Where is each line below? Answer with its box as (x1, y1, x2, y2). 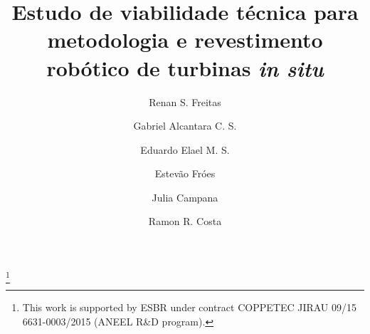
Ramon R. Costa (148, 214, 222, 229)
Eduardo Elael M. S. (140, 142, 230, 157)
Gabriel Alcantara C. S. (133, 118, 237, 133)
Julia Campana (152, 189, 218, 204)
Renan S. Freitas (149, 94, 221, 109)
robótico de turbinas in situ (46, 53, 324, 83)
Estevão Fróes (154, 166, 216, 181)
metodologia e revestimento (47, 25, 323, 54)
